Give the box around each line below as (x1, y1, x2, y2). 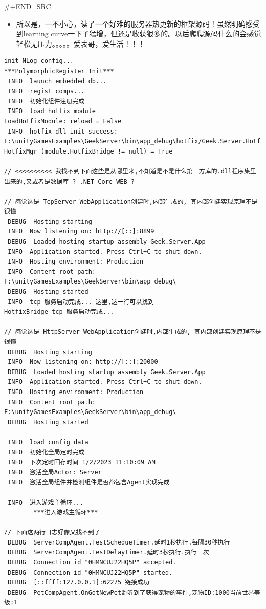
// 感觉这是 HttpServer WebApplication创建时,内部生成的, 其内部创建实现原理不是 (4, 328, 261, 336)
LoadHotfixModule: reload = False (4, 117, 122, 125)
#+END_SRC (4, 1, 51, 11)
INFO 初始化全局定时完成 (8, 448, 85, 456)
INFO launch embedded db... (8, 77, 107, 85)
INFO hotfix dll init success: (8, 127, 118, 135)
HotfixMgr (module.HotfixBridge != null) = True (4, 147, 173, 155)
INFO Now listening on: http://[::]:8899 (8, 228, 154, 235)
